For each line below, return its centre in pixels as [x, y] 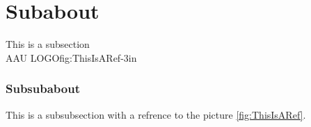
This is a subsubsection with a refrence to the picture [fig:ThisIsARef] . [156, 114]
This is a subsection [48, 44]
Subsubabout [43, 88]
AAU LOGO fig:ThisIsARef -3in [71, 57]
